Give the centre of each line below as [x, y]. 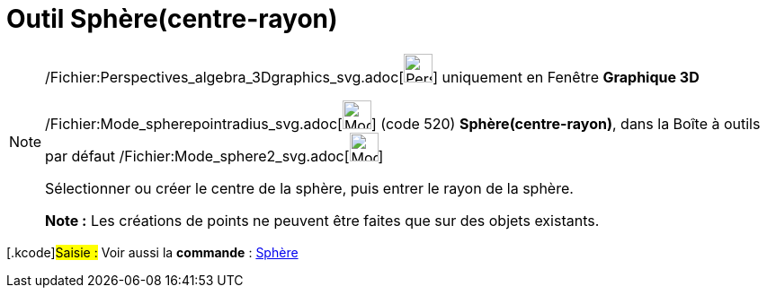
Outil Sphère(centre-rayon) [172, 19]
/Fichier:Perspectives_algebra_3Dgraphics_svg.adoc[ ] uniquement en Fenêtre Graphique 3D [372, 77]
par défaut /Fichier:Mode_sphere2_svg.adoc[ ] [214, 156]
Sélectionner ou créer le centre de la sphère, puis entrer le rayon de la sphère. [309, 188]
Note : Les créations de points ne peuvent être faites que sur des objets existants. [322, 220]
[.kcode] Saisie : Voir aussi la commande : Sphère [152, 252]
